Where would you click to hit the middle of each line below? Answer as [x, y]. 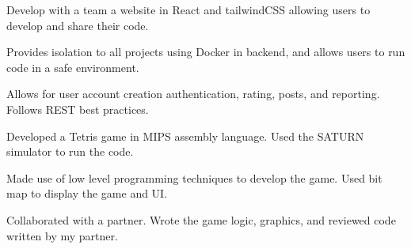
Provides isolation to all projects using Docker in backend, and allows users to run [206, 52]
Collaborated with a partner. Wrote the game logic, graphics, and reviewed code [201, 219]
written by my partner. [62, 235]
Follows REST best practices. [78, 109]
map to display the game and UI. [87, 193]
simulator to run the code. [70, 151]
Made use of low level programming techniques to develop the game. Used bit [194, 177]
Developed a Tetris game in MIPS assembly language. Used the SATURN [185, 136]
